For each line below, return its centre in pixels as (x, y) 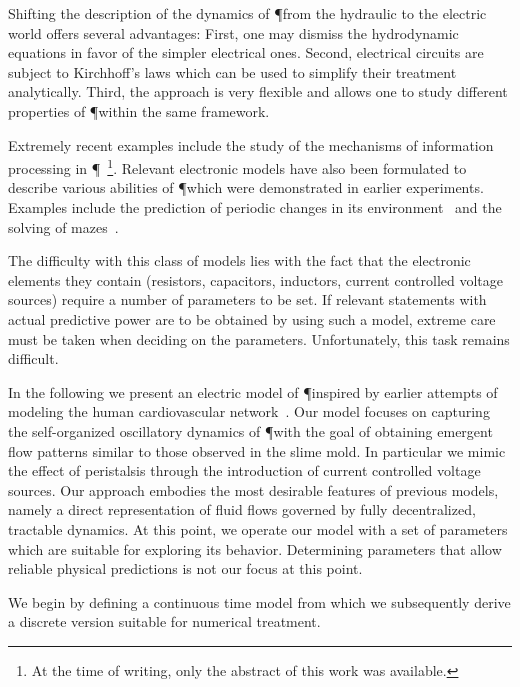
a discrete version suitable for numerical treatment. (164, 621)
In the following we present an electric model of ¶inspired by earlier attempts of (253, 391)
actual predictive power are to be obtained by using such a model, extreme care (252, 318)
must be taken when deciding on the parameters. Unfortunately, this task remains (259, 338)
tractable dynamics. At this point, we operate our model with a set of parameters (258, 528)
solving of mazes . (63, 226)
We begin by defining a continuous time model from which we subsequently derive (259, 601)
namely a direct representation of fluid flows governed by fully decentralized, (242, 509)
